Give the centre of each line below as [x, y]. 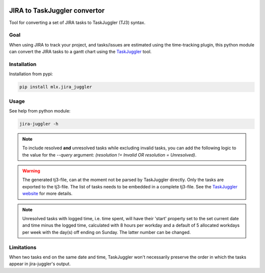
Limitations [23, 247]
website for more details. [47, 194]
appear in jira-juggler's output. [40, 264]
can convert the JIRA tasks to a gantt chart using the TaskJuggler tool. [80, 52]
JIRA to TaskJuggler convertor [57, 11]
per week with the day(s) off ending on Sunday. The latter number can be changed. [106, 232]
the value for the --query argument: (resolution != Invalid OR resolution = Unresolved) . [109, 155]
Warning [31, 171]
